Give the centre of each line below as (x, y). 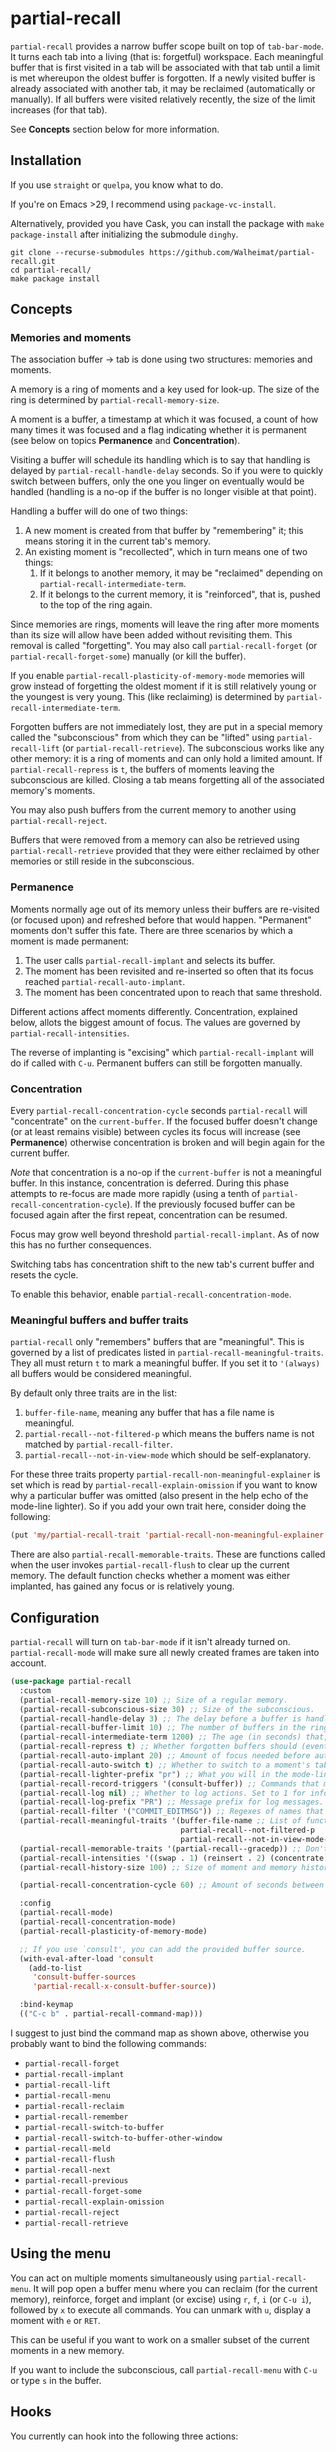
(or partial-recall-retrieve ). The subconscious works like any (193, 748)
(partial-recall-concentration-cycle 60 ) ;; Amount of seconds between (172, 1885)
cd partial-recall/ (51, 270)
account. (28, 1663)
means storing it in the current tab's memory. (118, 541)
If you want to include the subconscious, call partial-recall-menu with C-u (164, 2369)
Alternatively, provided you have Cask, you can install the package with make (167, 223)
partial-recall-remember (76, 2117)
